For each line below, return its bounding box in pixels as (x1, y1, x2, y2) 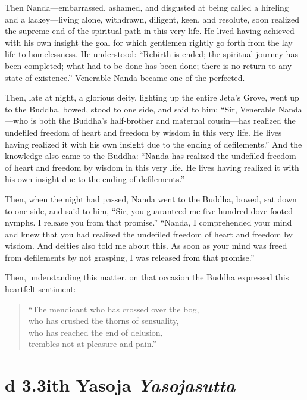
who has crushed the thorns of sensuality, (28, 314, 179, 327)
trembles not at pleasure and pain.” (28, 337, 157, 350)
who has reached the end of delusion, (28, 326, 163, 338)
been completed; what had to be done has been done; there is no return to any (5, 59, 292, 71)
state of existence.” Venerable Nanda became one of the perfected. (5, 71, 245, 83)
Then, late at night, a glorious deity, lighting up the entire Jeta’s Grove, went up (5, 91, 299, 104)
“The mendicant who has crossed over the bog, (28, 302, 199, 315)
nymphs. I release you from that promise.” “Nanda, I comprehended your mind (5, 216, 292, 229)
